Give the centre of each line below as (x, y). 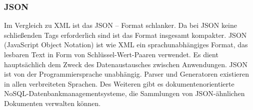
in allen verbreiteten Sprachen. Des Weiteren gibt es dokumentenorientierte (119, 83)
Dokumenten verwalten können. (52, 103)
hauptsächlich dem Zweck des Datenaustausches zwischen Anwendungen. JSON (126, 64)
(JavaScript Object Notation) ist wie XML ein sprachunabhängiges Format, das (126, 45)
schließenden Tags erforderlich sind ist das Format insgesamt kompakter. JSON (125, 35)
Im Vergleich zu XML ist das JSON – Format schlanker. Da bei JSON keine (121, 25)
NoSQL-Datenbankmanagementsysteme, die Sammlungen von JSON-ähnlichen (124, 93)
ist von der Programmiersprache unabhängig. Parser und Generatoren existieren (127, 74)
